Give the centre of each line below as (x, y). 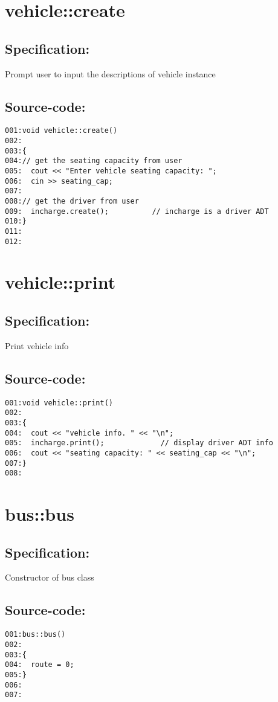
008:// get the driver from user (72, 201)
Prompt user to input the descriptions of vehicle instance (110, 73)
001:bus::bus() (35, 635)
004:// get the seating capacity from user (94, 161)
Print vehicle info (37, 345)
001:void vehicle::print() (59, 403)
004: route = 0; (40, 665)
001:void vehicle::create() (61, 131)
